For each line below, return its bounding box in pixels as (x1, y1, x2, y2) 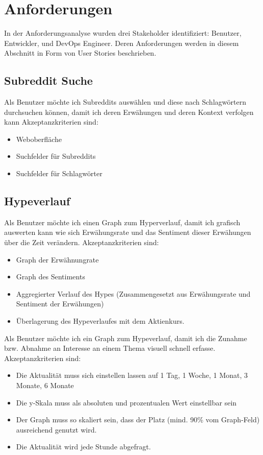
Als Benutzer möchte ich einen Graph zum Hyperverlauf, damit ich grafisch (4, 217, 241, 227)
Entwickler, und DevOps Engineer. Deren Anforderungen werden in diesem (4, 37, 239, 48)
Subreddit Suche (4, 73, 93, 88)
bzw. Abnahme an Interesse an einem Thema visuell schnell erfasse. (4, 343, 216, 353)
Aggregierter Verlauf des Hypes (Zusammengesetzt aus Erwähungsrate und (16, 288, 251, 299)
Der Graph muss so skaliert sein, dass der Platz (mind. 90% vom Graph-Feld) (16, 414, 260, 425)
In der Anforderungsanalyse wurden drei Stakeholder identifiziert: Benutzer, (4, 28, 242, 38)
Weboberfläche (16, 133, 62, 144)
